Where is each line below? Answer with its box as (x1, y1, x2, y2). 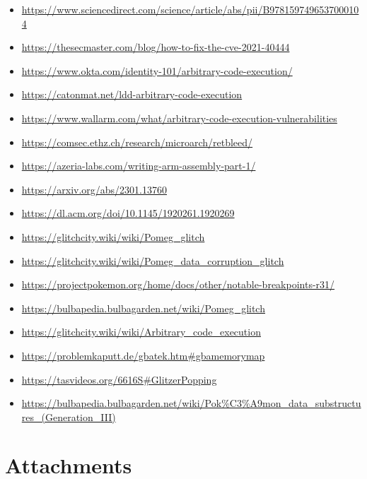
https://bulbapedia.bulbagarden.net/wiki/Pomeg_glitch (21, 300, 265, 315)
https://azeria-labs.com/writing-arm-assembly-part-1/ (21, 158, 256, 173)
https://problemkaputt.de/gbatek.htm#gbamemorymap (21, 348, 265, 362)
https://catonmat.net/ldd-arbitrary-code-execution (21, 87, 243, 102)
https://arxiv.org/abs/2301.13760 (21, 182, 168, 196)
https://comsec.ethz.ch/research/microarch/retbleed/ (21, 134, 253, 149)
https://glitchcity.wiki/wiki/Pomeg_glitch (21, 229, 205, 244)
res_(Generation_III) (21, 409, 116, 424)
